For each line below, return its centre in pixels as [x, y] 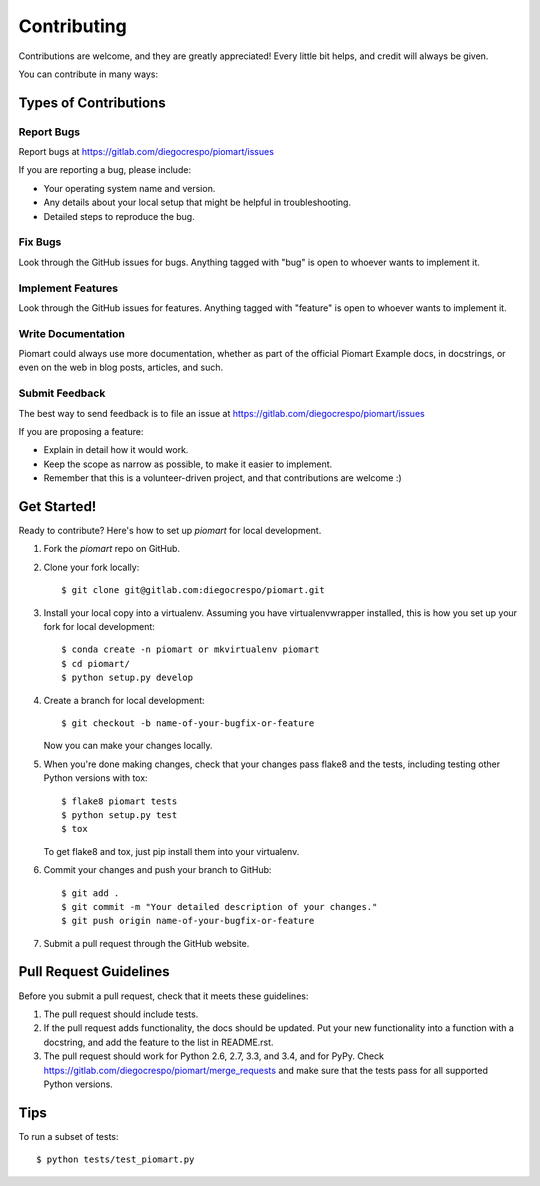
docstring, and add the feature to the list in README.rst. [158, 1042]
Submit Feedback [62, 393]
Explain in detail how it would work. [116, 450]
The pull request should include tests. [121, 1014]
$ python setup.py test [119, 814]
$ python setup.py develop [127, 678]
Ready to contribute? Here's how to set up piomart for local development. [170, 531]
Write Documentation [71, 333]
